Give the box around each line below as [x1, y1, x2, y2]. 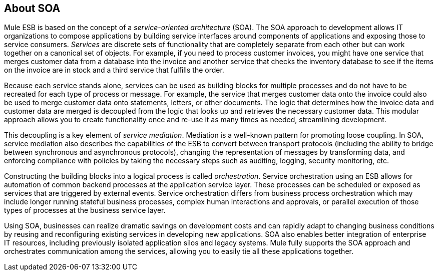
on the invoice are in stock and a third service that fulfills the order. [4, 66, 224, 75]
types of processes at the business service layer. [4, 206, 166, 215]
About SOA [4, 2, 61, 15]
